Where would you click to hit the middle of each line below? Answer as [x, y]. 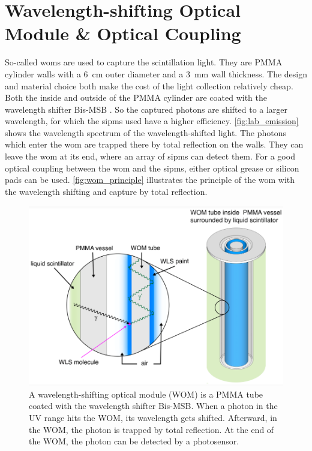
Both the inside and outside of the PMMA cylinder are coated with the [136, 97]
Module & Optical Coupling [123, 33]
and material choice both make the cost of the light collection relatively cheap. [149, 85]
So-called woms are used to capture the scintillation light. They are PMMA [144, 62]
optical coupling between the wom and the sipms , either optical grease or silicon [152, 168]
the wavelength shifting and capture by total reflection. [106, 191]
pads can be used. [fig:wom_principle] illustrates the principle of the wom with [150, 180]
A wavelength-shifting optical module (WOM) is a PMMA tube [146, 394]
